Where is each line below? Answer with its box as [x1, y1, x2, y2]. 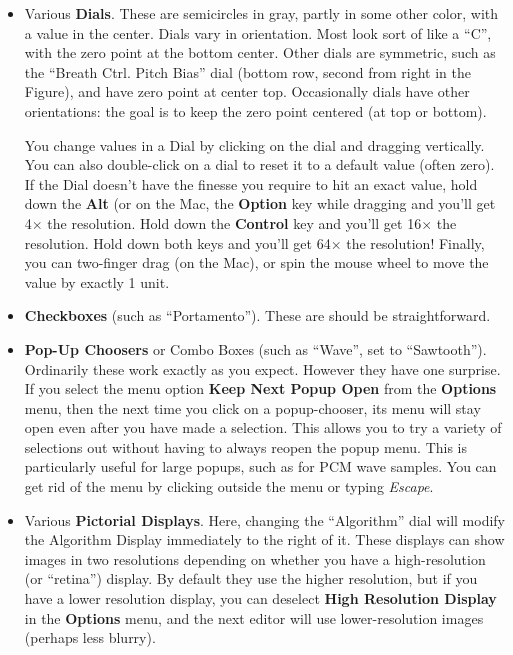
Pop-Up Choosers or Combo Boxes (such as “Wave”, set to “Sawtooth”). [24, 338, 487, 359]
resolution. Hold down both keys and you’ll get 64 [24, 232, 331, 253]
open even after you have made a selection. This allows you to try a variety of [24, 417, 502, 438]
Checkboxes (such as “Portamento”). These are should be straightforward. [24, 305, 491, 326]
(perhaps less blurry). [24, 627, 156, 648]
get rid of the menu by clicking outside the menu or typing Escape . [24, 476, 434, 497]
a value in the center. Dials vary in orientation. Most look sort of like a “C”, [24, 22, 492, 43]
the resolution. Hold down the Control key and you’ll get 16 [47, 212, 422, 233]
